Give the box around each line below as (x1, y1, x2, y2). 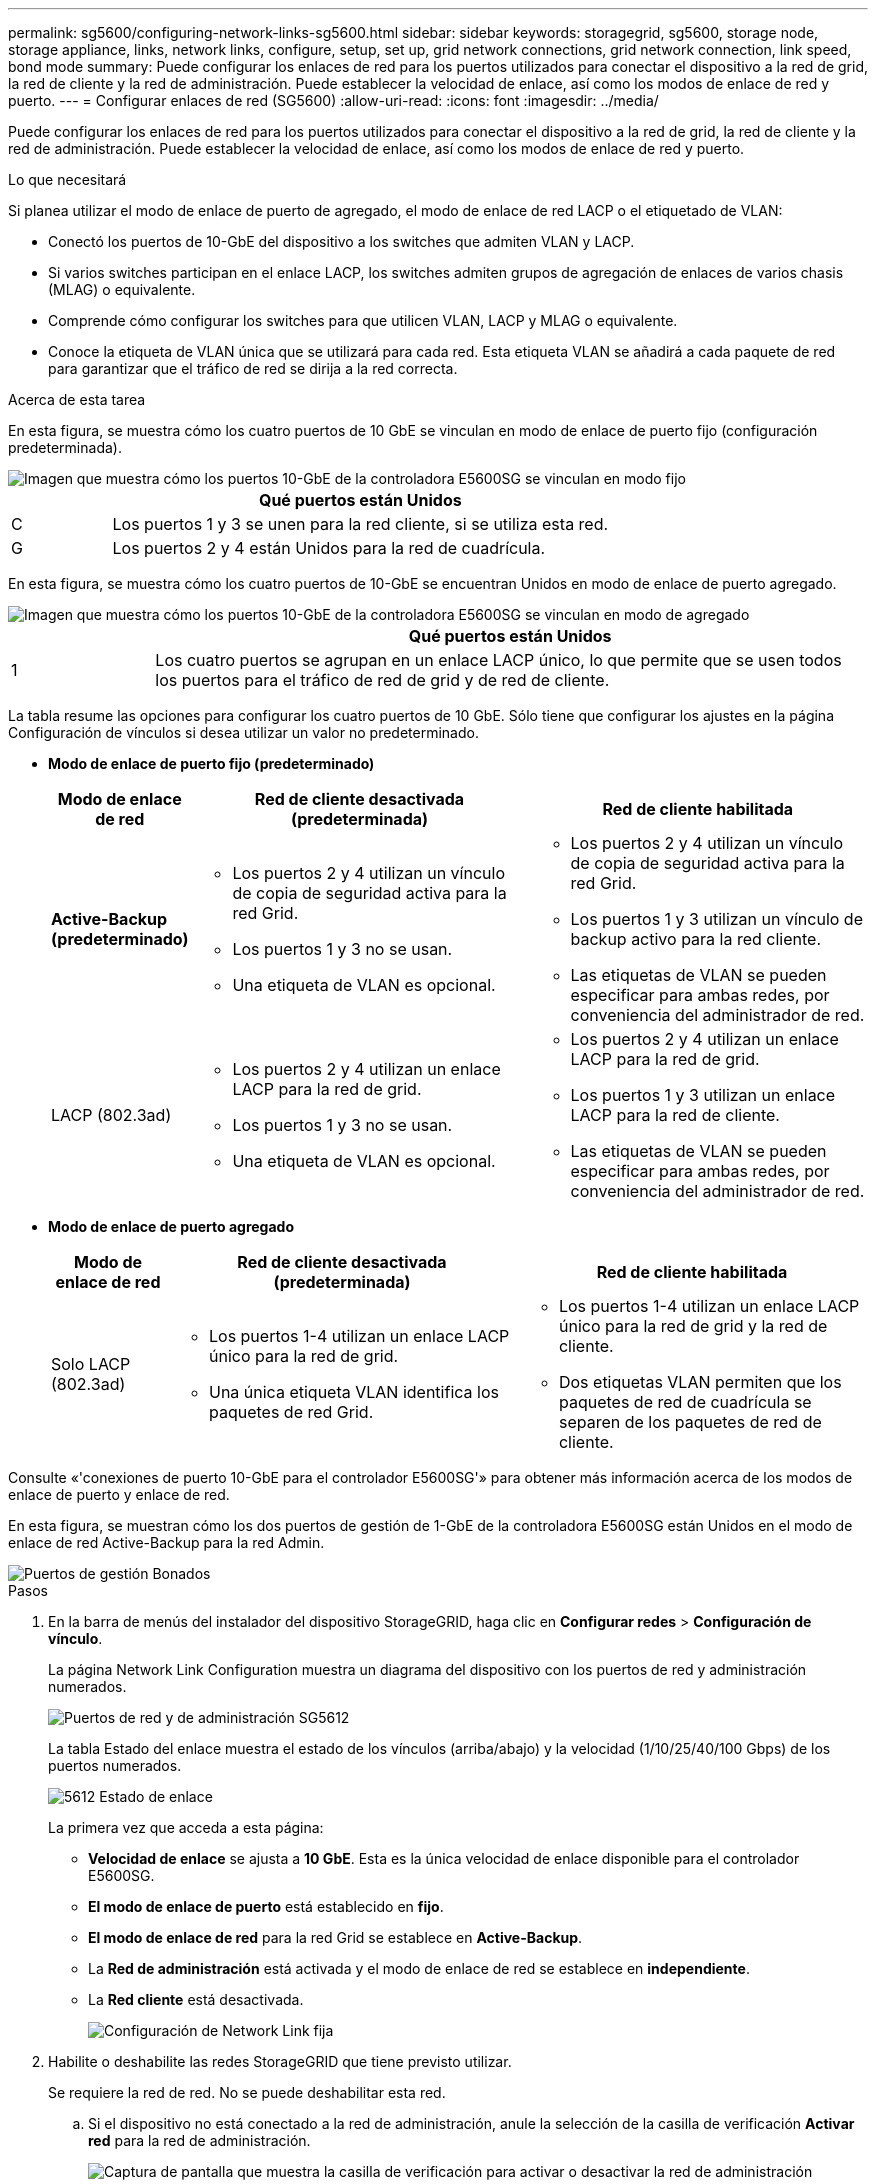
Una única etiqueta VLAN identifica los (208, 1382, 499, 1402)
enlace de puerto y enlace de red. (8, 1486, 230, 1503)
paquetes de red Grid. (208, 1402, 374, 1422)
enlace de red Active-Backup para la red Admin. (8, 1534, 325, 1551)
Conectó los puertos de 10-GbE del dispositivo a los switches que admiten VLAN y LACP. (48, 233, 635, 250)
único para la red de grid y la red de (558, 1316, 828, 1336)
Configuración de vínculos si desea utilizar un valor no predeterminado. (8, 724, 479, 741)
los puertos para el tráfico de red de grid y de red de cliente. (155, 670, 610, 690)
